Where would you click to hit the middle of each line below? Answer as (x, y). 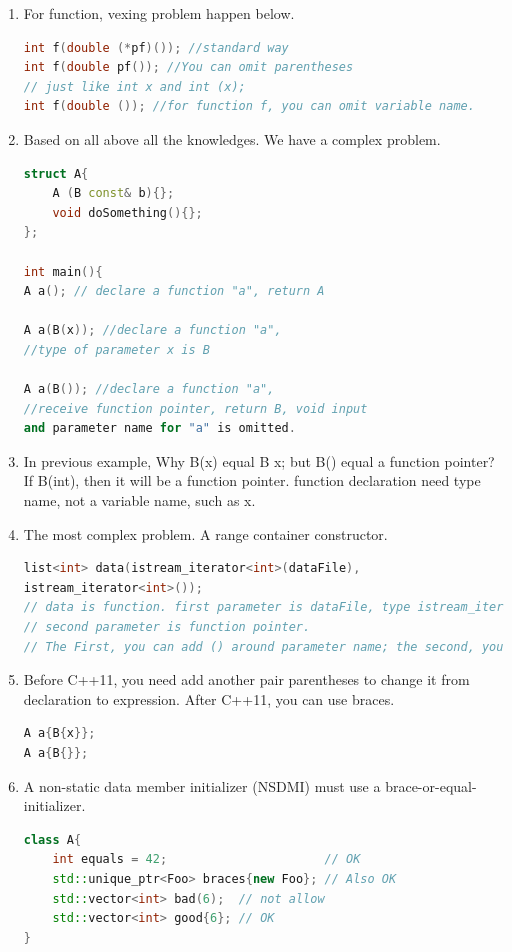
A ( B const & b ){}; (113, 193)
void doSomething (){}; (127, 212)
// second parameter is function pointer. (167, 627)
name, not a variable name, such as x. (139, 500)
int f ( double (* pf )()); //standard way (156, 47)
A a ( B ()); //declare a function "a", (149, 389)
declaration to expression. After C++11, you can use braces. (209, 698)
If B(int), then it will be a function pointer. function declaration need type (252, 480)
